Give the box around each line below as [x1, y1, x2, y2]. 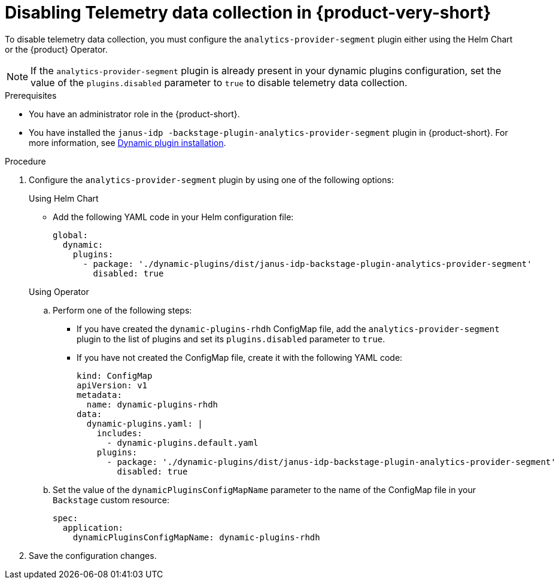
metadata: [77, 390, 122, 400]
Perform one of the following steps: [53, 305, 192, 315]
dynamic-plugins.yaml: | [86, 418, 203, 428]
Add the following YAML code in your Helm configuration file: [53, 211, 294, 222]
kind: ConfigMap [77, 370, 153, 381]
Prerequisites [5, 90, 57, 101]
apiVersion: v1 [77, 380, 148, 390]
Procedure [5, 156, 46, 166]
